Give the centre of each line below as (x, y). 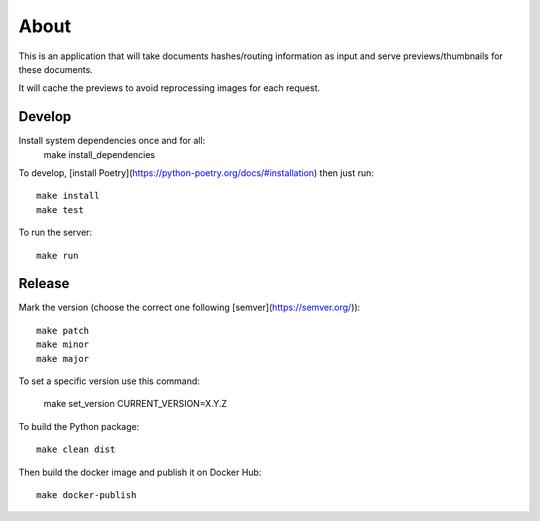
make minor (63, 344)
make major (63, 358)
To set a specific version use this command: (109, 381)
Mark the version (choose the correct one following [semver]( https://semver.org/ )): (189, 307)
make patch (63, 330)
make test (60, 209)
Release (44, 283)
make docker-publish (86, 495)
